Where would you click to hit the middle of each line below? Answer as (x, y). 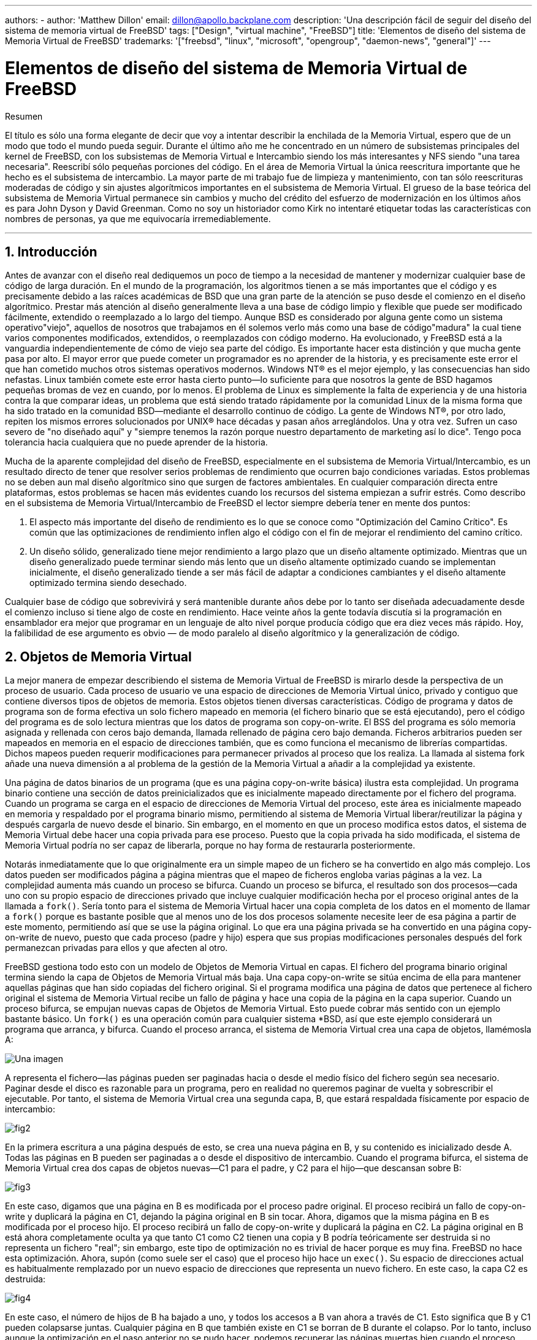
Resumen (24, 116)
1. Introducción (51, 252)
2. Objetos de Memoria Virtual (98, 657)
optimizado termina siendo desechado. (108, 583)
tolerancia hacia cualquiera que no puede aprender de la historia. (136, 442)
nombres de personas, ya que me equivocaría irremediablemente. (138, 218)
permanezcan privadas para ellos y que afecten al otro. (116, 948)
